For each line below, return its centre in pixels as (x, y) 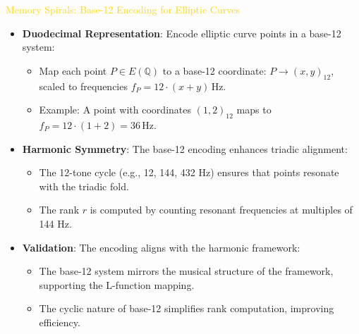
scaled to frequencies (83, 86)
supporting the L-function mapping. (117, 284)
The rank (59, 210)
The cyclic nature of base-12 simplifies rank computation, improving (187, 308)
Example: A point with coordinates (115, 110)
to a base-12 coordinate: (214, 70)
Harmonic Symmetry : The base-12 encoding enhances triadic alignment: (185, 148)
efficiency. (60, 322)
